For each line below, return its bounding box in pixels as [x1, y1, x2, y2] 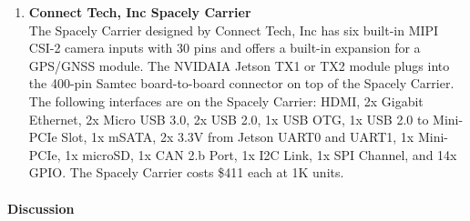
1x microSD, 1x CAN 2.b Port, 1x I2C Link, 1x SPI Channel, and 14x [65, 145, 457, 164]
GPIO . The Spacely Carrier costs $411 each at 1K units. [28, 163, 344, 182]
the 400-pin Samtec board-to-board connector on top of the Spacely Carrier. [28, 74, 455, 93]
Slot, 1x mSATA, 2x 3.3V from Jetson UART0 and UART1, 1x [61, 127, 414, 146]
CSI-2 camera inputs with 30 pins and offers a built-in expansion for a [28, 38, 421, 57]
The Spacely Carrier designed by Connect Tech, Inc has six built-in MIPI [28, 20, 439, 39]
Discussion [7, 198, 75, 217]
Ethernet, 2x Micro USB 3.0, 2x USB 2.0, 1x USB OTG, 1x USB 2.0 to [28, 109, 429, 128]
